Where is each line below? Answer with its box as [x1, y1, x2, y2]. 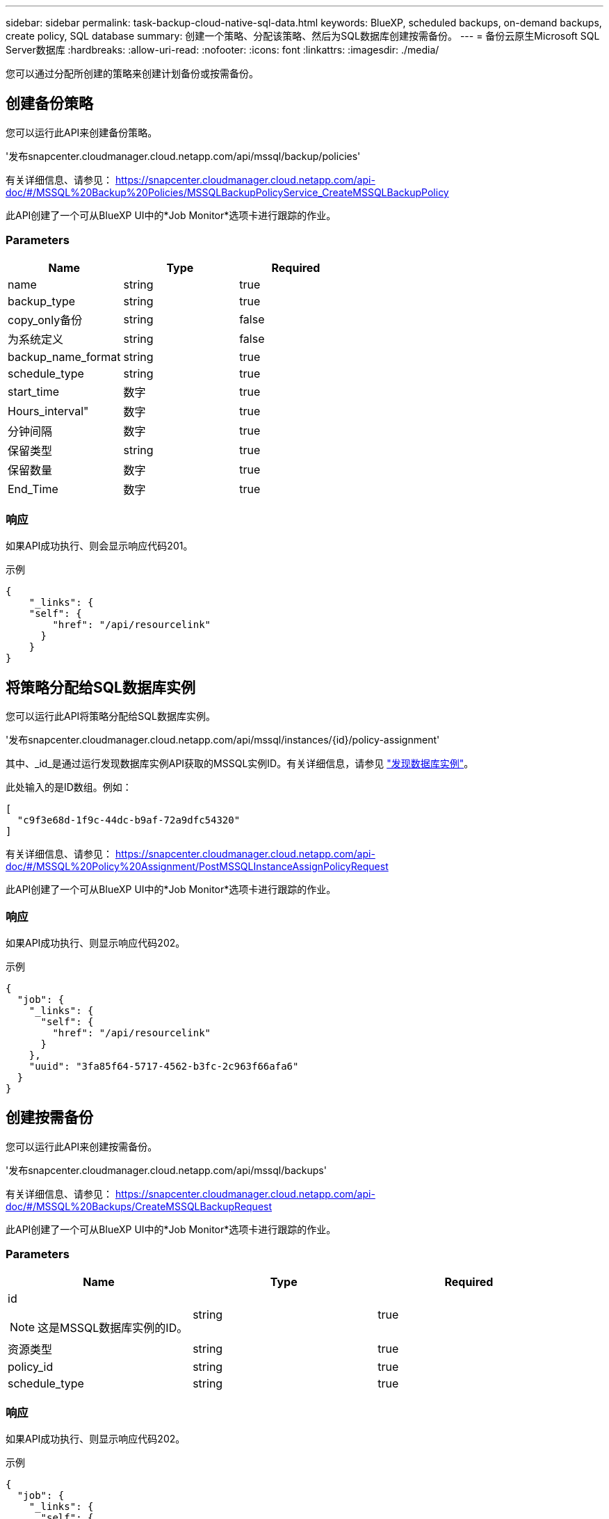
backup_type [8, 294, 76, 308]
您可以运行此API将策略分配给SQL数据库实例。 [6, 710, 216, 723]
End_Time [8, 481, 58, 496]
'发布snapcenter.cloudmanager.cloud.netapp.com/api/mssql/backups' [6, 1164, 327, 1176]
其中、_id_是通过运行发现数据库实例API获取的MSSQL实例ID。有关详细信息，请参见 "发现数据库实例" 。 [6, 757, 474, 770]
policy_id [8, 1359, 54, 1374]
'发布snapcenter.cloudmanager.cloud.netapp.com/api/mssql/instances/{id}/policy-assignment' [6, 734, 440, 746]
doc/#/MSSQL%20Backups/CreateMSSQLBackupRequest [6, 1200, 273, 1212]
